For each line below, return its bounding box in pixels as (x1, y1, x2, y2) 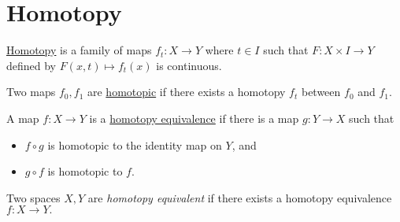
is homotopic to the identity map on (47, 136, 222, 153)
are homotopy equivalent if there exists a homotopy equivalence (87, 189, 392, 205)
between (301, 83, 341, 100)
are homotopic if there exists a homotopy (87, 83, 286, 100)
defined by (6, 57, 57, 73)
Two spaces (6, 189, 61, 205)
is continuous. (156, 57, 222, 73)
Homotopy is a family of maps (6, 42, 152, 58)
